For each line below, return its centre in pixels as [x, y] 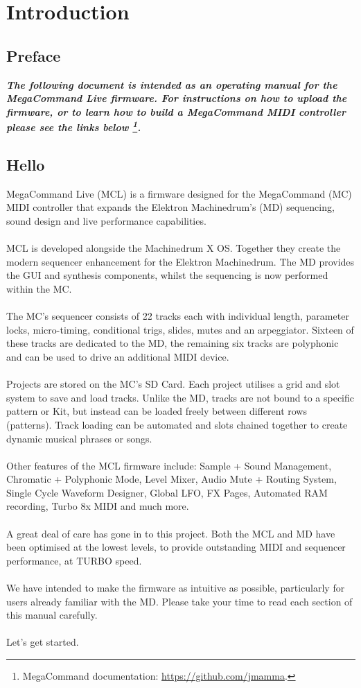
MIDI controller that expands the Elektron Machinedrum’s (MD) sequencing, [170, 207]
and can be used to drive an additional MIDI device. [118, 356]
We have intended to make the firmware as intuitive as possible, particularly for [176, 588]
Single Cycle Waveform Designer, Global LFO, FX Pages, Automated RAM [167, 492]
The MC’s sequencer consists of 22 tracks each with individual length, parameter [178, 316]
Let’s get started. [43, 642]
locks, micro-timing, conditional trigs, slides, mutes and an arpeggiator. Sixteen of [180, 329]
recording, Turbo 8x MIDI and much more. [98, 506]
